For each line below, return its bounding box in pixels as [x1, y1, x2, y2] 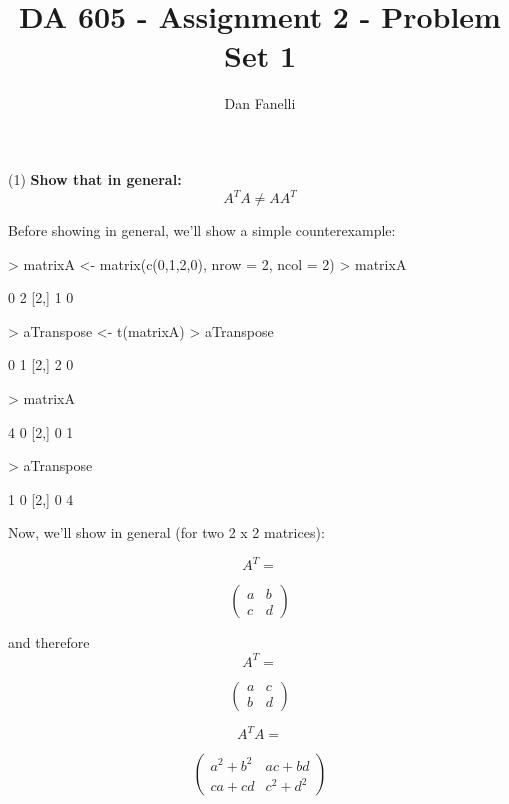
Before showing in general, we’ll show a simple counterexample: [8, 220, 396, 240]
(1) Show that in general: [8, 168, 182, 189]
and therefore [8, 632, 90, 653]
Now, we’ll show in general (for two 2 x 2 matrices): [8, 522, 325, 543]
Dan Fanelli [224, 93, 296, 114]
